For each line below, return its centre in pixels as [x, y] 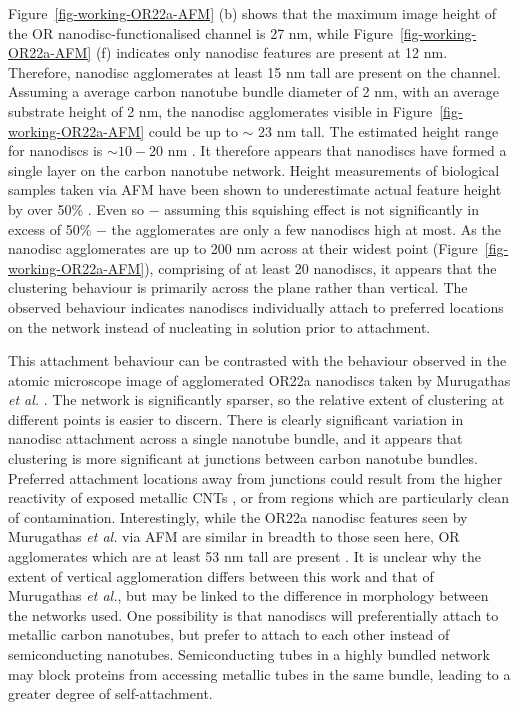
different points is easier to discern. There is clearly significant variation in [236, 418]
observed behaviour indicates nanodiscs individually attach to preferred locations [256, 306]
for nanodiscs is [55, 150]
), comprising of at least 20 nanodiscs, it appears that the [320, 267]
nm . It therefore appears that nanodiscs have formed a [337, 150]
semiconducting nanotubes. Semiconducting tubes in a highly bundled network [249, 654]
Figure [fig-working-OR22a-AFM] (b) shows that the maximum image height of [252, 13]
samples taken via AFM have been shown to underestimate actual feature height [255, 189]
